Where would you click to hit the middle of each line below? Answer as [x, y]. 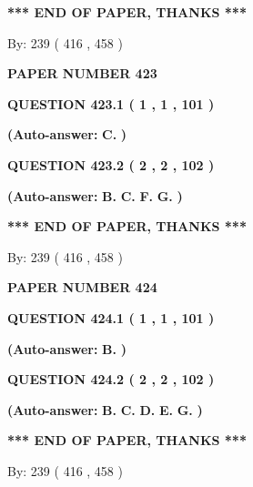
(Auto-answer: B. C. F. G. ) [95, 195]
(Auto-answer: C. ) [67, 134]
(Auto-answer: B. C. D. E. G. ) [105, 409]
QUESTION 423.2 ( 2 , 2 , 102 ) [111, 164]
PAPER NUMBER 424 [82, 287]
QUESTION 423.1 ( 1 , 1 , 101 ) [111, 103]
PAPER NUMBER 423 [82, 73]
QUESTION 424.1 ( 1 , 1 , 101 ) [111, 317]
